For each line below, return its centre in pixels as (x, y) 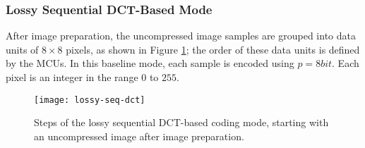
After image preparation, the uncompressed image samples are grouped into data (181, 36)
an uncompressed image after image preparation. (139, 136)
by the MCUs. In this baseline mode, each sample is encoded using (150, 63)
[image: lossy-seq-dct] (90, 100)
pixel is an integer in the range (72, 77)
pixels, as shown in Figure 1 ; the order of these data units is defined (213, 49)
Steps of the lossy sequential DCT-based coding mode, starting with (181, 122)
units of (22, 49)
